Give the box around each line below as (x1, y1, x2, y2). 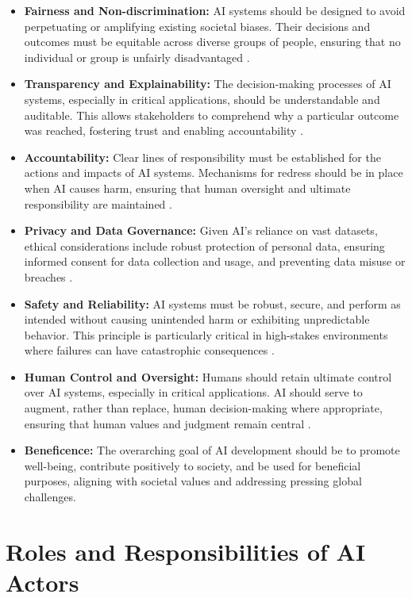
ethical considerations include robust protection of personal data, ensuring (24, 237, 385, 254)
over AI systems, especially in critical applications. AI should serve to (24, 384, 363, 401)
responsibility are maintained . (24, 195, 172, 212)
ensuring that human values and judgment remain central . (24, 415, 311, 431)
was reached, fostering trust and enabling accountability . (24, 122, 303, 139)
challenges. (24, 489, 76, 505)
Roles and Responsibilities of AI (6, 535, 366, 567)
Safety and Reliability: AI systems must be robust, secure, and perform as (24, 295, 401, 312)
